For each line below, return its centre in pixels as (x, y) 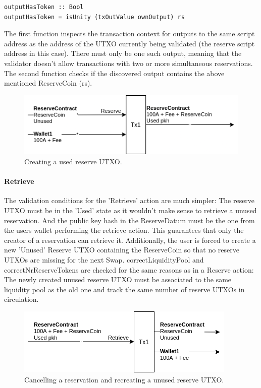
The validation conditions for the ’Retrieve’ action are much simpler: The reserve (129, 200)
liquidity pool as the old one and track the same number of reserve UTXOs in (124, 289)
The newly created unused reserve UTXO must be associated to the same (118, 279)
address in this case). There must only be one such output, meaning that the (123, 53)
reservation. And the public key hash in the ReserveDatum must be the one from (129, 220)
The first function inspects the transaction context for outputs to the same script (129, 34)
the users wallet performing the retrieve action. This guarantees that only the (124, 230)
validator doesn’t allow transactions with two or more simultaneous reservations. (128, 63)
